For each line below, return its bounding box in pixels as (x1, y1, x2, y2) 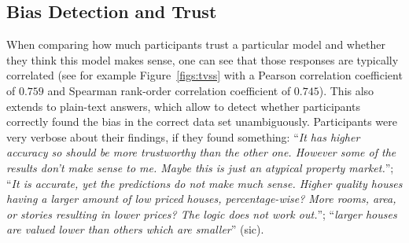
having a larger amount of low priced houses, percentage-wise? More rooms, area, (6, 190, 396, 207)
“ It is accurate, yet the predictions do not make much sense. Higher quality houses (6, 175, 403, 191)
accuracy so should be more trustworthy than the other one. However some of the (6, 144, 396, 160)
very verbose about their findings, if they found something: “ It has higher (6, 128, 360, 145)
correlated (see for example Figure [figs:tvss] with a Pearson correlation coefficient (6, 67, 403, 83)
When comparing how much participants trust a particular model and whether (6, 36, 385, 53)
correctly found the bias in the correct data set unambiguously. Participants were (6, 113, 397, 130)
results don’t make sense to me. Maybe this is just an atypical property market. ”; (6, 159, 394, 175)
